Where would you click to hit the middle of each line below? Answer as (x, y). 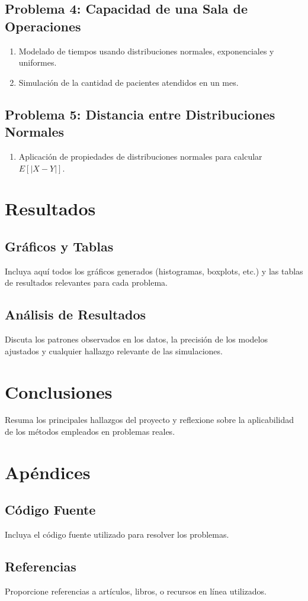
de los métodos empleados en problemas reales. (90, 432)
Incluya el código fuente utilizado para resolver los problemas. (117, 534)
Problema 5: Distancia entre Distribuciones (140, 114)
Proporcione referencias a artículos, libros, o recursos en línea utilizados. (136, 591)
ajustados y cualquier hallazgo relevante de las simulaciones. (114, 350)
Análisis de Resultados (76, 314)
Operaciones (43, 26)
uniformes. (38, 62)
